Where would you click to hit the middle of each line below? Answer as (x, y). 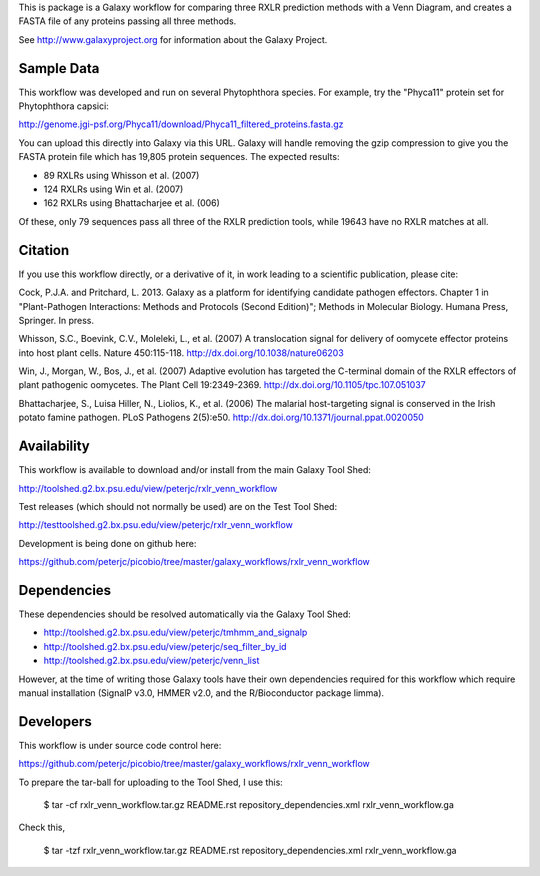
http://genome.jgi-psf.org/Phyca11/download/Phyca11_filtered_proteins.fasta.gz (181, 124)
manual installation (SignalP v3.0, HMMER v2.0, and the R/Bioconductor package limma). (201, 692)
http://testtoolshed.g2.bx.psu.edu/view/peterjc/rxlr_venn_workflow (156, 525)
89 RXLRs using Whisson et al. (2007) (121, 175)
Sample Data (59, 68)
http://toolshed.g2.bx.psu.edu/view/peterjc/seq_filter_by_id (165, 646)
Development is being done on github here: (107, 543)
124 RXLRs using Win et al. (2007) (113, 189)
